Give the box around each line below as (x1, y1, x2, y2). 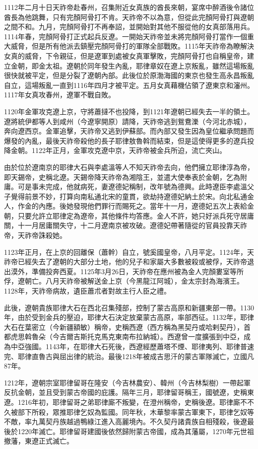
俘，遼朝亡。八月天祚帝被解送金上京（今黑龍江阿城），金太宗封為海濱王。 (4, 276, 244, 286)
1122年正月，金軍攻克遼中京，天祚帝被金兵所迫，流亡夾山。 (31, 145, 226, 155)
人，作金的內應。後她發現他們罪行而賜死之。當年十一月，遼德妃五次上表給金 (4, 201, 254, 211)
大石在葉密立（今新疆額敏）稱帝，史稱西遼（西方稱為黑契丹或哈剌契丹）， (4, 321, 244, 332)
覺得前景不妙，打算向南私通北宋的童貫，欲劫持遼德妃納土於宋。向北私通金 (10, 191, 254, 201)
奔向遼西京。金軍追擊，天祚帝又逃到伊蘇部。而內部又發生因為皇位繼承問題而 (4, 126, 254, 136)
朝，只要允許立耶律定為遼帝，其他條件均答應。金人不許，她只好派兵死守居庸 (4, 210, 254, 221)
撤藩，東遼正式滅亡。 (4, 436, 73, 446)
